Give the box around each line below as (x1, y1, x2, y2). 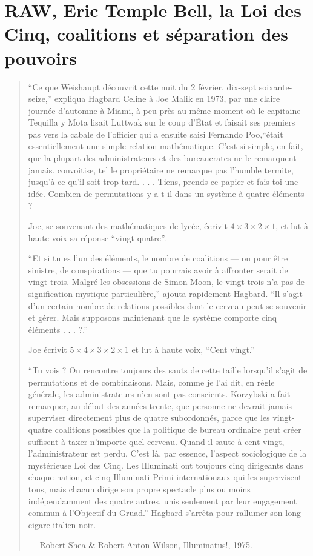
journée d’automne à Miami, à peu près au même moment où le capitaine (28, 104, 301, 116)
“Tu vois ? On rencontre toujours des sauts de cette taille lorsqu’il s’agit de (28, 363, 308, 376)
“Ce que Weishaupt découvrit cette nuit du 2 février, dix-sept (28, 80, 257, 93)
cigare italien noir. (28, 518, 96, 531)
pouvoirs (4, 45, 77, 70)
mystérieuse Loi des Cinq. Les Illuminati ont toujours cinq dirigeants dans (28, 458, 303, 471)
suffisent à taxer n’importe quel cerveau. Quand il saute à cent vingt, (28, 435, 285, 447)
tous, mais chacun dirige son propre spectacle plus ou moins (28, 482, 251, 495)
